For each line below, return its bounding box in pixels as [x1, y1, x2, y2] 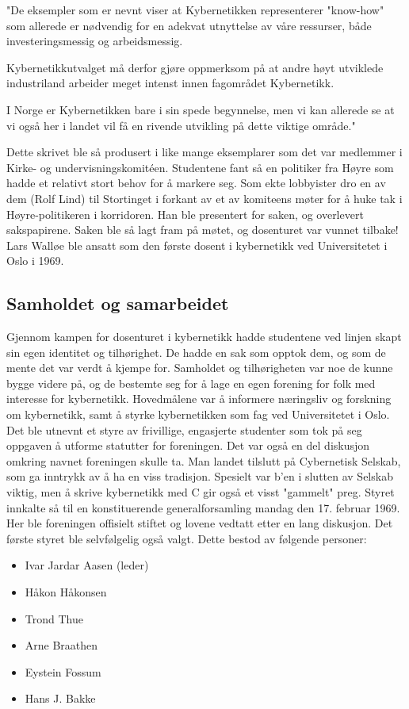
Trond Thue [25, 610, 83, 627]
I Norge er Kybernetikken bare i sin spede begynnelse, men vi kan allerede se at [6, 101, 395, 117]
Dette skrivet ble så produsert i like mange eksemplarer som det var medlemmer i [6, 144, 403, 160]
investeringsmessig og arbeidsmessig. [6, 33, 183, 49]
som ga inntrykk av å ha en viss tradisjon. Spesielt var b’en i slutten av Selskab [6, 468, 393, 485]
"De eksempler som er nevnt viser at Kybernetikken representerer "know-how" [6, 2, 384, 17]
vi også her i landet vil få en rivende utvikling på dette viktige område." [6, 117, 356, 133]
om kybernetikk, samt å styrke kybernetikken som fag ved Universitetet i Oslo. [6, 406, 390, 423]
